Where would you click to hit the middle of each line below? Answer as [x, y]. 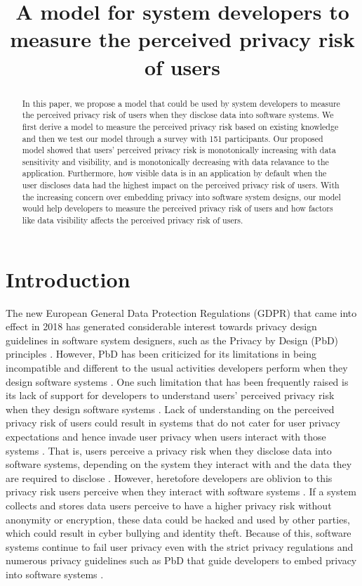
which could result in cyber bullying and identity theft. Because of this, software [179, 533]
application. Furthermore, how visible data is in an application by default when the [174, 173]
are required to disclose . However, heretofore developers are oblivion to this [169, 477]
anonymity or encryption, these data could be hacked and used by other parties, [178, 519]
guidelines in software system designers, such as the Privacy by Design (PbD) [172, 340]
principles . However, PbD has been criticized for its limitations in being [161, 354]
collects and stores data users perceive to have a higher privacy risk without [169, 506]
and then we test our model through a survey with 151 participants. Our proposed [173, 138]
